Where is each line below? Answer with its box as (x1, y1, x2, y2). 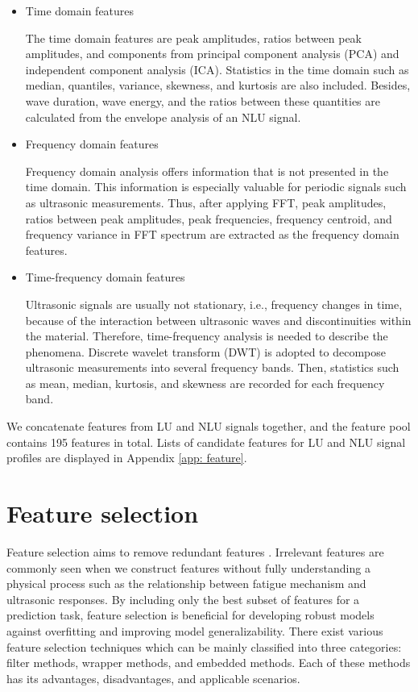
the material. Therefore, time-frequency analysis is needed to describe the (25, 327, 388, 344)
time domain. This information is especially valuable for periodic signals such (25, 178, 407, 195)
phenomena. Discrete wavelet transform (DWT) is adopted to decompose (25, 343, 387, 360)
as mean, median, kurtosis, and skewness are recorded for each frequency (25, 374, 385, 391)
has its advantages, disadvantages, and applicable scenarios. (6, 669, 300, 686)
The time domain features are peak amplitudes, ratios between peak (25, 29, 362, 46)
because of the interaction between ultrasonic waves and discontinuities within (25, 311, 412, 328)
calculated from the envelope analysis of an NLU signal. (25, 108, 301, 125)
